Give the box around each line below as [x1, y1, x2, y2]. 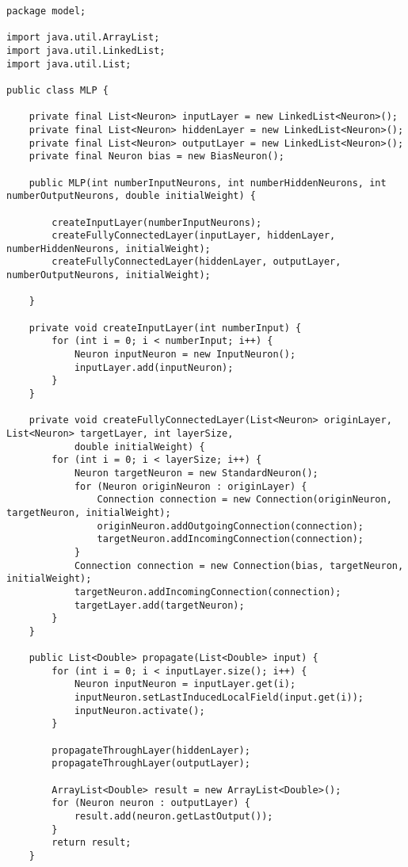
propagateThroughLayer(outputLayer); [51, 758, 250, 770]
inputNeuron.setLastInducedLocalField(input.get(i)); [74, 692, 364, 704]
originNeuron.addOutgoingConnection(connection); [97, 520, 364, 532]
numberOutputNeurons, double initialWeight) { [6, 190, 256, 202]
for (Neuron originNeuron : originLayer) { [74, 480, 307, 492]
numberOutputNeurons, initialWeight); [6, 269, 211, 281]
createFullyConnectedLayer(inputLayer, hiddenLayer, [51, 230, 336, 242]
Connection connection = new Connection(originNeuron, [97, 494, 392, 506]
